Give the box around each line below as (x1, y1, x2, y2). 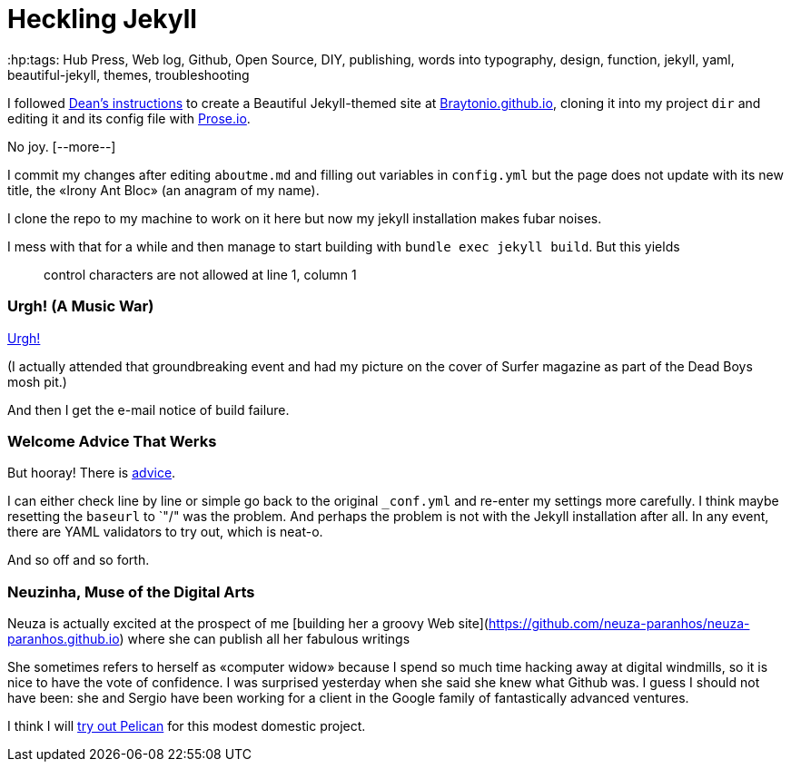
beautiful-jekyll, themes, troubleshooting (7, 66, 250, 83)
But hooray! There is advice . (7, 465, 176, 481)
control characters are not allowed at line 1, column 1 (44, 266, 357, 282)
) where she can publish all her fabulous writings (119, 631, 410, 646)
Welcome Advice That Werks (7, 431, 217, 450)
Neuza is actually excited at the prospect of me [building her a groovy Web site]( (7, 616, 489, 631)
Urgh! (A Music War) (7, 297, 154, 316)
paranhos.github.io (7, 631, 120, 646)
